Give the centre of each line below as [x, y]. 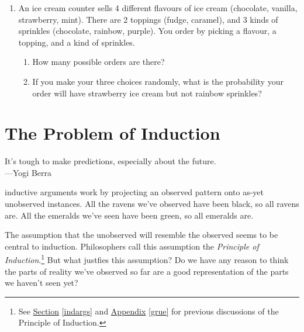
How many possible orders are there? [99, 62]
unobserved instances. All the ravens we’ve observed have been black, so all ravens [152, 204]
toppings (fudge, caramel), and [185, 19]
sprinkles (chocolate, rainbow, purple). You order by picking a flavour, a [147, 31]
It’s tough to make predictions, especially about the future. [110, 161]
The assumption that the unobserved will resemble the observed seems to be [141, 235]
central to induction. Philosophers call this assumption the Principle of [132, 246]
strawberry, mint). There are [70, 19]
